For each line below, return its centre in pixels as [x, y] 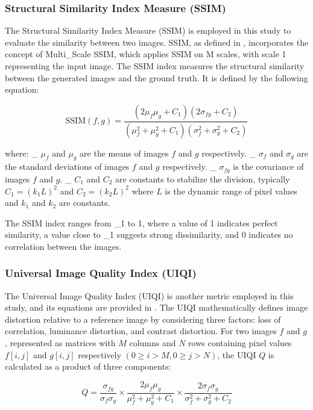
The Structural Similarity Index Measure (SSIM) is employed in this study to [148, 30]
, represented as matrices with [60, 343]
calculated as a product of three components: [88, 366]
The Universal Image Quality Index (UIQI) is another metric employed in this [149, 295]
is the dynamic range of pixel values [231, 191]
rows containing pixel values [240, 343]
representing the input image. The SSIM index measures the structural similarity [155, 66]
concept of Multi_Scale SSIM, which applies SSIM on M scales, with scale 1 [146, 54]
